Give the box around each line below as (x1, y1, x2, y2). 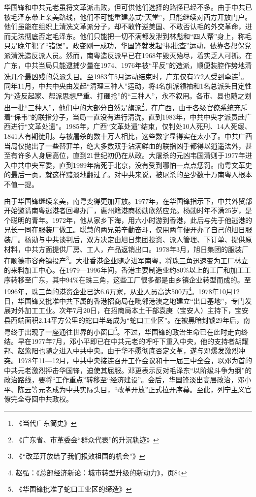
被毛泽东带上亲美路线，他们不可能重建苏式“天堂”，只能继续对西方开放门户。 (4, 11, 252, 22)
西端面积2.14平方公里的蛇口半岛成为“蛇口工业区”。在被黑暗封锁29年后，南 (10, 315, 251, 325)
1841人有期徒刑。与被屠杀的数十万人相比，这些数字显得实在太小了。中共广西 (4, 131, 252, 141)
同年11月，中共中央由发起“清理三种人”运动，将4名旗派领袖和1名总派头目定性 (4, 81, 252, 91)
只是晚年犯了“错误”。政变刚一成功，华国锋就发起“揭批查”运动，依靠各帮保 (4, 40, 245, 51)
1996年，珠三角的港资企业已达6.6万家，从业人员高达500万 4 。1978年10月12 (4, 284, 240, 296)
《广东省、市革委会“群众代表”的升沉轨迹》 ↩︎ (15, 434, 159, 444)
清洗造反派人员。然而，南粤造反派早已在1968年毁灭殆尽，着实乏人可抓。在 (10, 50, 252, 60)
